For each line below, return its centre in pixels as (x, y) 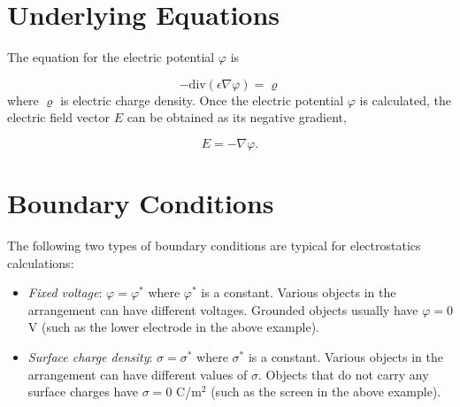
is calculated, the (406, 100)
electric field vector (58, 117)
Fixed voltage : (65, 292)
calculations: (41, 262)
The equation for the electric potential (111, 57)
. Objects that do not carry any (343, 374)
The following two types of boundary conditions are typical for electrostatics (214, 246)
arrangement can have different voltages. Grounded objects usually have (223, 309)
